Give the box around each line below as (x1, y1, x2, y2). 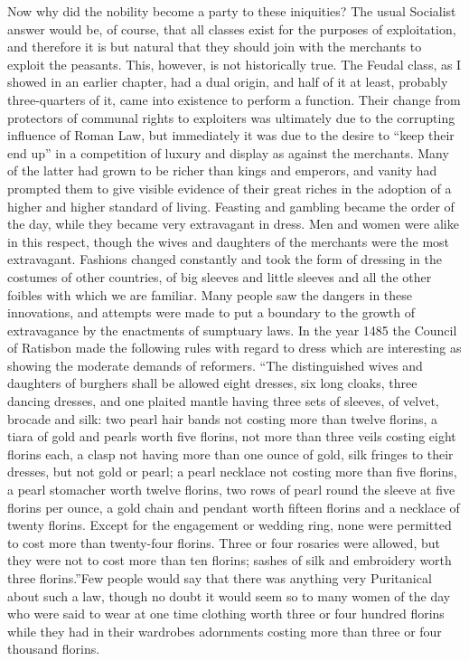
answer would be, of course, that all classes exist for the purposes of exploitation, (7, 19, 456, 38)
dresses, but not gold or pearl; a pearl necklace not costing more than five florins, (7, 462, 457, 481)
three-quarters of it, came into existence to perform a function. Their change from (7, 90, 461, 109)
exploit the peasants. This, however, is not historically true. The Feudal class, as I (7, 54, 462, 73)
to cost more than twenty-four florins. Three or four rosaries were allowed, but (7, 533, 440, 552)
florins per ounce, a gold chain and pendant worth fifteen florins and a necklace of (7, 497, 460, 516)
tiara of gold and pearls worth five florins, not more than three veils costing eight (7, 427, 456, 446)
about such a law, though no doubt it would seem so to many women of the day (7, 586, 451, 605)
